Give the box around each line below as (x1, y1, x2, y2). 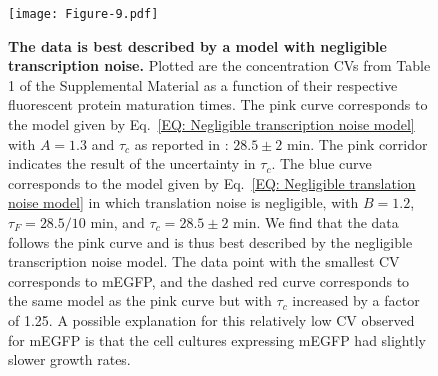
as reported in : (134, 133, 229, 154)
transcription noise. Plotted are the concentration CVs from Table (8, 55, 431, 76)
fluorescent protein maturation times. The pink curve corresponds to (8, 94, 428, 115)
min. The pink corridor (286, 133, 428, 154)
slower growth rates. (8, 349, 131, 370)
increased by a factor (292, 290, 420, 311)
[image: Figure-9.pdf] (8, 7, 159, 21)
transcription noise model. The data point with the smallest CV (8, 251, 400, 272)
